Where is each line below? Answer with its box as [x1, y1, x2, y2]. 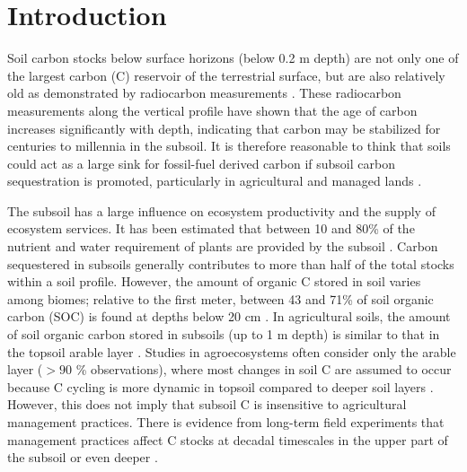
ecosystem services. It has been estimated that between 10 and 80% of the [7, 219, 415, 238]
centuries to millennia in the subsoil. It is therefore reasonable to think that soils [7, 136, 451, 155]
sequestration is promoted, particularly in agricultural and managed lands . [7, 171, 422, 190]
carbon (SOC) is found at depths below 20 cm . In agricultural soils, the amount [7, 307, 451, 326]
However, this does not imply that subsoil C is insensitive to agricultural [7, 395, 407, 414]
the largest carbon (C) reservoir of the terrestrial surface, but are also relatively [7, 66, 445, 84]
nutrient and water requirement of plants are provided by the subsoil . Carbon [7, 237, 438, 256]
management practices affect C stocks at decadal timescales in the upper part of [7, 430, 448, 449]
